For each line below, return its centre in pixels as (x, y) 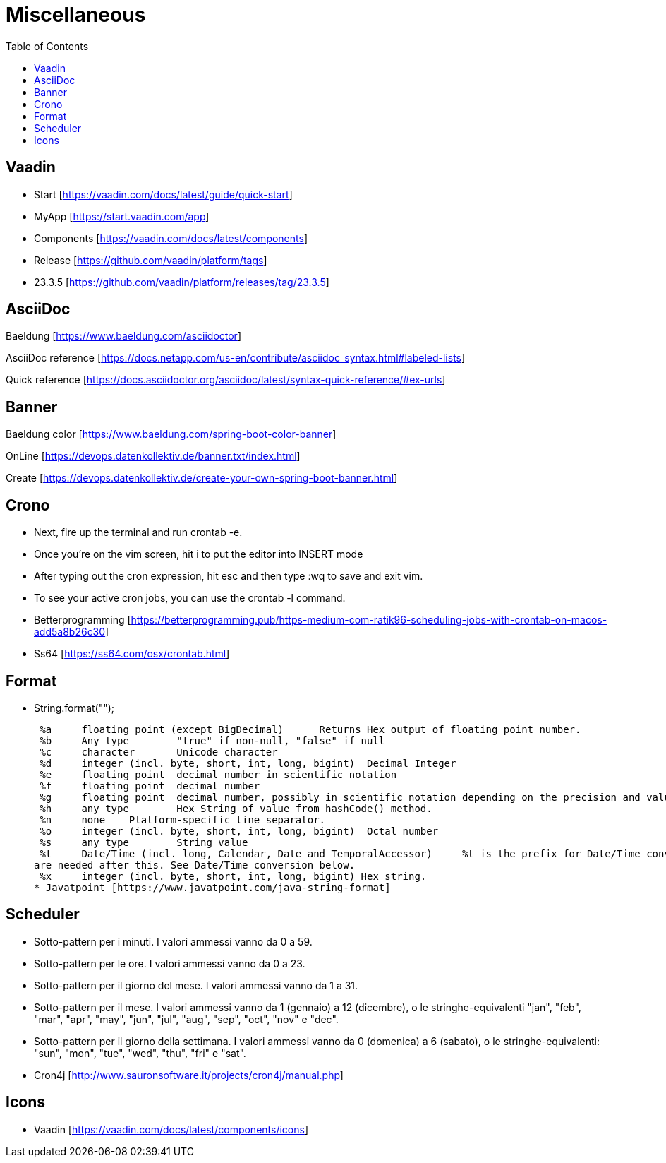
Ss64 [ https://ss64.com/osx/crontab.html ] (132, 654)
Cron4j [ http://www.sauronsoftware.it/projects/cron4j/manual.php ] (189, 1075)
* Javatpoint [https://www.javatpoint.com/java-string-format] (212, 887)
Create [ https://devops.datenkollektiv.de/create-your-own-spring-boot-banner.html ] (202, 478)
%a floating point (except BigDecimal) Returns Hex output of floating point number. (310, 729)
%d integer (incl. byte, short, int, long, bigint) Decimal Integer (248, 763)
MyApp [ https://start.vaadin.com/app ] (122, 216)
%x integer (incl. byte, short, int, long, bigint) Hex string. (233, 876)
